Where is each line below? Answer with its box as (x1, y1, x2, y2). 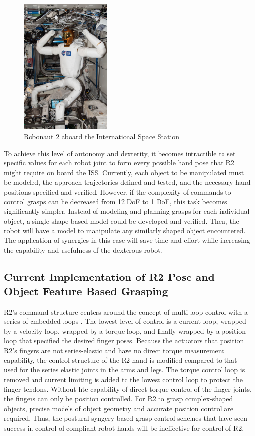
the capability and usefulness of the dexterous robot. (4, 244, 162, 255)
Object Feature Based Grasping (4, 283, 168, 298)
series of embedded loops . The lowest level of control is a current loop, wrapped (4, 316, 246, 326)
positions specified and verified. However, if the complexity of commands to (4, 186, 231, 197)
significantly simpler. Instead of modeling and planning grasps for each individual (4, 206, 250, 216)
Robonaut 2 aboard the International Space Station (24, 131, 180, 141)
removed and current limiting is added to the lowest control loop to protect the (4, 374, 243, 384)
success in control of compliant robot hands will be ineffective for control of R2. (4, 422, 244, 433)
